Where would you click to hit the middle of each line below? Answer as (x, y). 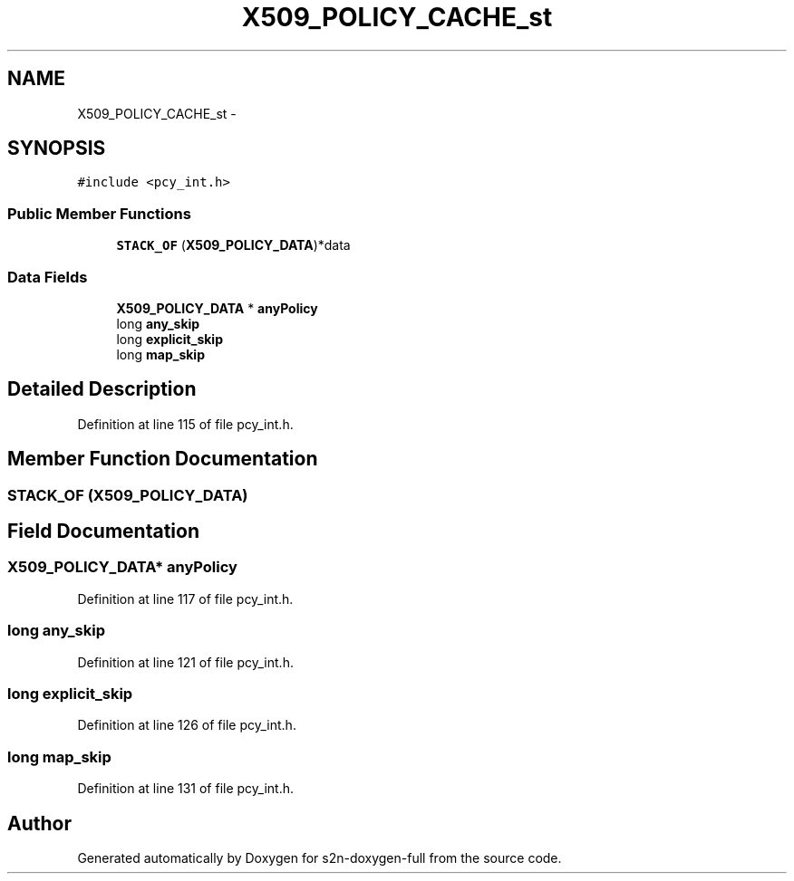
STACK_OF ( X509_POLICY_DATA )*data (233, 245)
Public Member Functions (99, 213)
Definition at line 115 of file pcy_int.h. (185, 424)
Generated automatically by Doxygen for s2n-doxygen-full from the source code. (320, 857)
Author (39, 823)
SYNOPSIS (57, 148)
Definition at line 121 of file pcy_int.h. (185, 662)
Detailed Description (102, 389)
